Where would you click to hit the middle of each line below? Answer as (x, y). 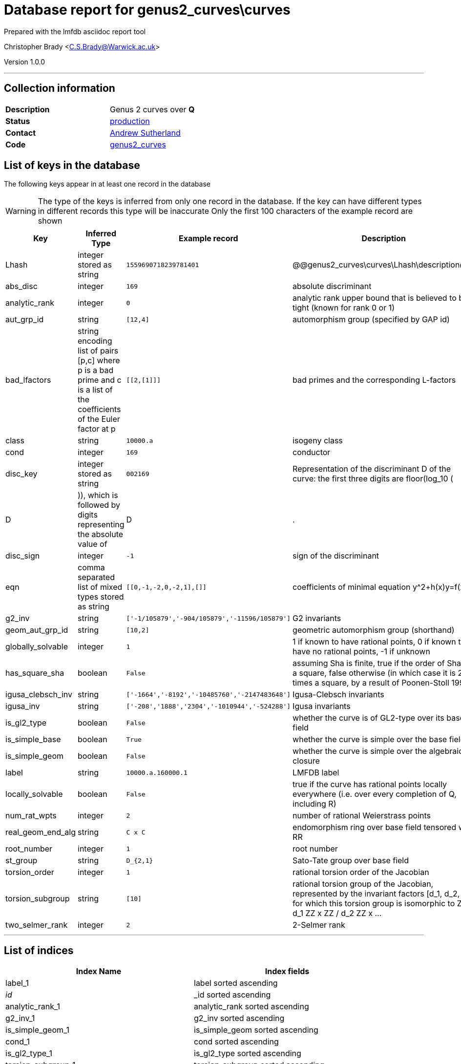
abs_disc (21, 286)
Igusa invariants (322, 706)
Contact (21, 133)
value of (93, 544)
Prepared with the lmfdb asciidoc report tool (75, 31)
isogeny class (318, 441)
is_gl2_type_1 (29, 1054)
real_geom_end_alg (41, 832)
